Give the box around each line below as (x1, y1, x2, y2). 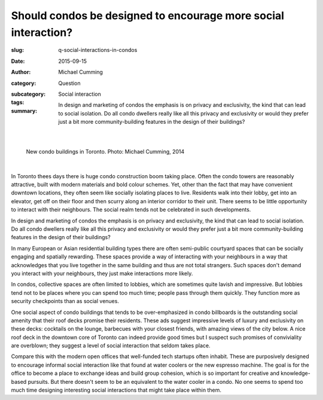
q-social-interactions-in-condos (58, 47, 138, 54)
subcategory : (11, 90, 46, 97)
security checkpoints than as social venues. (11, 298, 120, 305)
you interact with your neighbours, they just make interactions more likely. (11, 270, 193, 277)
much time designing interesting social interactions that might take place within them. (11, 386, 221, 394)
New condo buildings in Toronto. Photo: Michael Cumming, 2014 (26, 148, 185, 155)
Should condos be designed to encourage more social (11, 9, 284, 22)
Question (58, 80, 81, 87)
